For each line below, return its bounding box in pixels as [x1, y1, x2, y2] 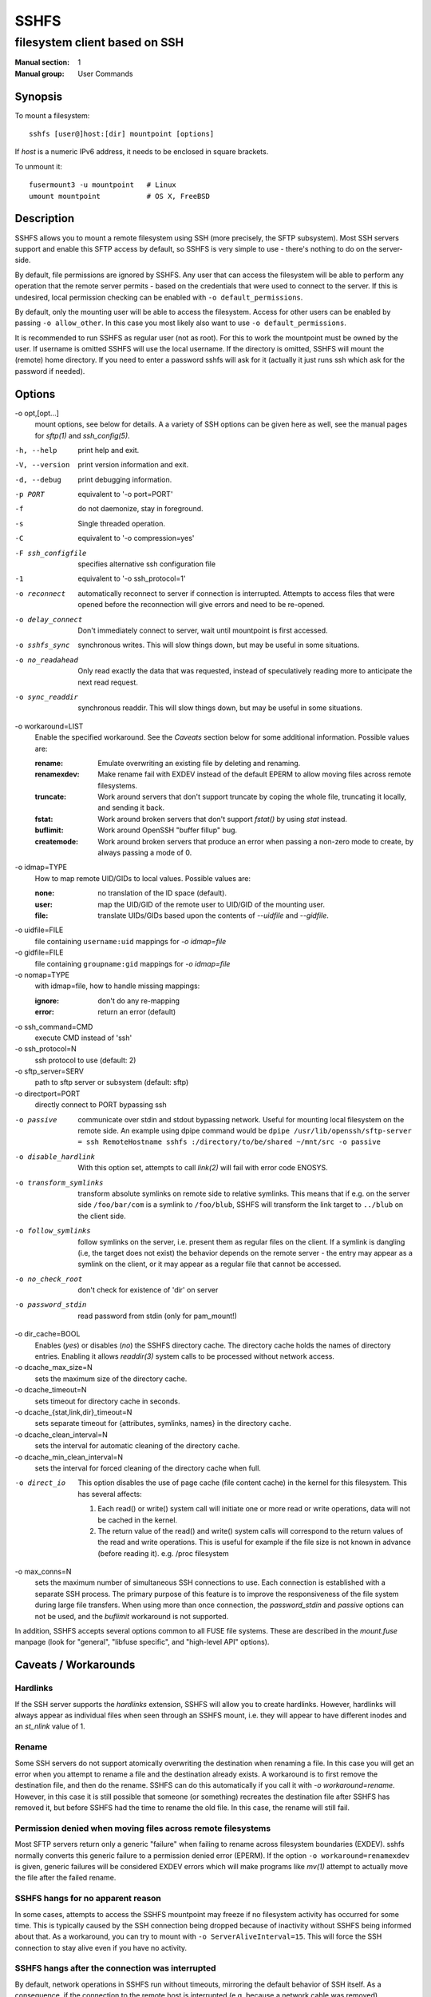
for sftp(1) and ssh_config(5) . [34, 431, 131, 440]
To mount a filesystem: [14, 110, 90, 120]
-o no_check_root [14, 1274, 83, 1284]
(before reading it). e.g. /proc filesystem [97, 1548, 229, 1558]
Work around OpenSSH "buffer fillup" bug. [97, 825, 238, 835]
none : [34, 888, 55, 898]
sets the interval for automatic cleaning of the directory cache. [34, 1441, 240, 1451]
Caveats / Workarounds [14, 1658, 136, 1672]
